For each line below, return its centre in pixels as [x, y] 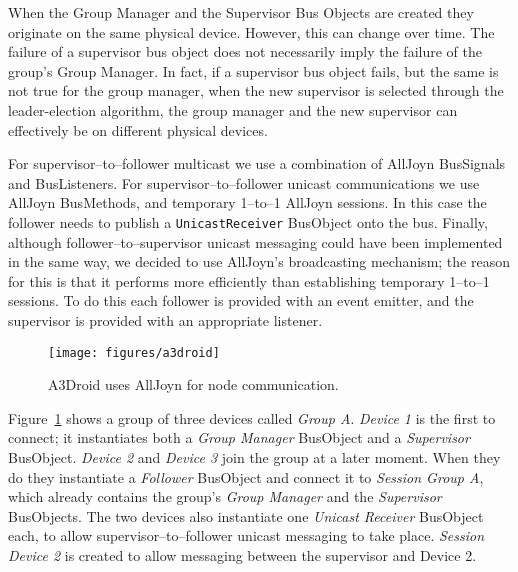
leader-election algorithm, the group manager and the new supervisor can [233, 109]
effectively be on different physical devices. [138, 129]
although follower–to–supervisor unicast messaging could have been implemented [255, 241]
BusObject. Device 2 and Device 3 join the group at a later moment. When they [254, 457]
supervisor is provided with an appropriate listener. [165, 319]
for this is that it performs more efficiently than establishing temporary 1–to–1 [249, 280]
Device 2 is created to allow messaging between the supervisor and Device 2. [242, 554]
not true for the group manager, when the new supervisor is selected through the [256, 90]
